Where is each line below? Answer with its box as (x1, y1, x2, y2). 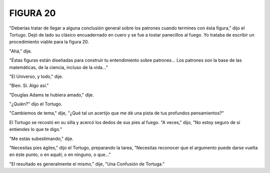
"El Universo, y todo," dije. (9, 73, 63, 79)
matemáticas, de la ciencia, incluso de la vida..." (9, 64, 108, 70)
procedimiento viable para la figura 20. (9, 39, 89, 45)
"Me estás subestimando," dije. (9, 135, 73, 141)
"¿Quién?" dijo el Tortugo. (9, 101, 62, 107)
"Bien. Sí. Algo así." (9, 82, 49, 88)
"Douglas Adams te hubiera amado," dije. (9, 91, 94, 97)
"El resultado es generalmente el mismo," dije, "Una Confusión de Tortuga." (9, 160, 165, 167)
